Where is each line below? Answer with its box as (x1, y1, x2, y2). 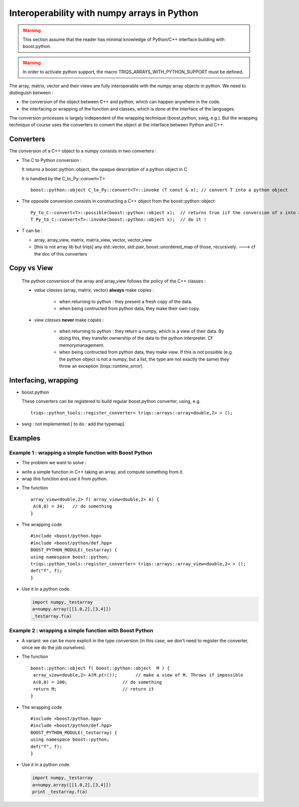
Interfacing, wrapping (9, 376, 78, 385)
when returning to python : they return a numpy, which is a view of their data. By (59, 328, 224, 334)
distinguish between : (9, 90, 53, 96)
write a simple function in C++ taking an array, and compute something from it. (21, 469, 184, 475)
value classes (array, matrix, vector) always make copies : (34, 287, 154, 293)
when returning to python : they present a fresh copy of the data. (59, 298, 193, 304)
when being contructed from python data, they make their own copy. (59, 305, 200, 311)
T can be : (21, 228, 42, 234)
